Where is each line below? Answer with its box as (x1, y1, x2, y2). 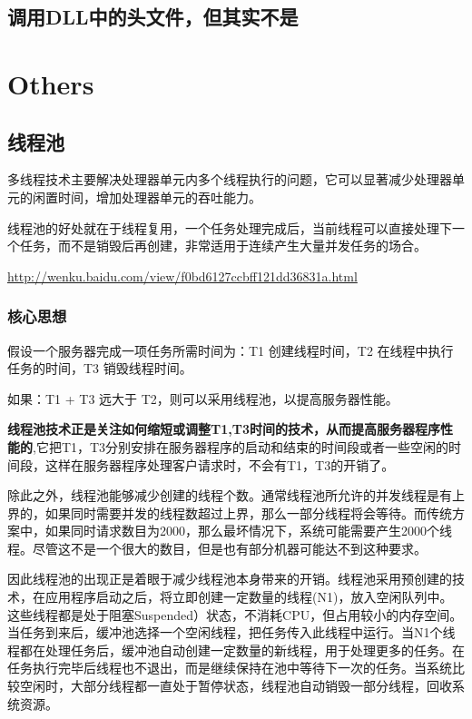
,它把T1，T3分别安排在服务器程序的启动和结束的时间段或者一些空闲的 (33, 437, 449, 456)
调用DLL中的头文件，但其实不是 (7, 3, 299, 31)
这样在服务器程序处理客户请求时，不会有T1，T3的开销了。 (44, 455, 395, 474)
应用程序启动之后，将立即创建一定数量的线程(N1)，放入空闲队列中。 (44, 587, 453, 606)
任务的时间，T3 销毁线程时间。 (7, 359, 192, 378)
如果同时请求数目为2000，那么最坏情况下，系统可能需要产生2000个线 (44, 521, 452, 540)
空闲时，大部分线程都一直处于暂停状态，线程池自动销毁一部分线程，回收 (19, 676, 452, 695)
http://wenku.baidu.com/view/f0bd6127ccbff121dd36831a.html (7, 266, 358, 285)
